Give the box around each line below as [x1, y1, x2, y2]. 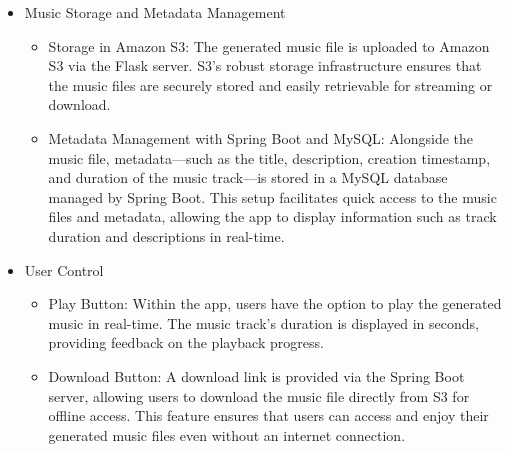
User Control [24, 259, 104, 280]
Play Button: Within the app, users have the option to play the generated [48, 293, 502, 314]
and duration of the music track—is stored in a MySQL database [48, 167, 448, 188]
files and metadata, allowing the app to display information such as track [48, 206, 497, 227]
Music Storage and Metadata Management [24, 2, 286, 22]
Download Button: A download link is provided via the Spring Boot [48, 365, 465, 386]
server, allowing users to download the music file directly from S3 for [48, 385, 470, 406]
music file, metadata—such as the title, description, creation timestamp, [48, 147, 491, 168]
